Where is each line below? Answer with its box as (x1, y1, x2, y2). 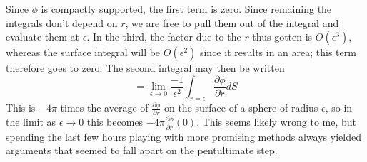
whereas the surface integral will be (6, 45, 161, 60)
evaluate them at (6, 29, 80, 44)
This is (6, 100, 36, 115)
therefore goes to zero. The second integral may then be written (6, 60, 285, 75)
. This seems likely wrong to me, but (196, 114, 357, 129)
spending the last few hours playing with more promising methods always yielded (6, 129, 361, 144)
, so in (325, 100, 353, 115)
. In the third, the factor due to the (86, 29, 241, 44)
